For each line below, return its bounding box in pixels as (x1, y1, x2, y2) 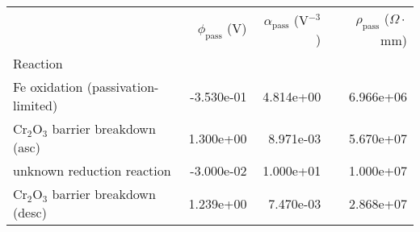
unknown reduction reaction (13, 161, 171, 180)
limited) (13, 96, 58, 115)
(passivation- (86, 77, 159, 97)
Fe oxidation (13, 77, 83, 97)
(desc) (13, 203, 47, 222)
